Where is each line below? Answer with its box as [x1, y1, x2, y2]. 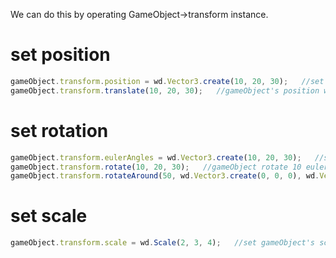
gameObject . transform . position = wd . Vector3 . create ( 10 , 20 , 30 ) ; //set [10, 76, 325, 86]
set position [10, 44, 111, 66]
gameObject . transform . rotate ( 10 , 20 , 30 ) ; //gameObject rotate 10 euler [10, 162, 329, 172]
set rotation [10, 119, 109, 142]
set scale [10, 205, 88, 228]
